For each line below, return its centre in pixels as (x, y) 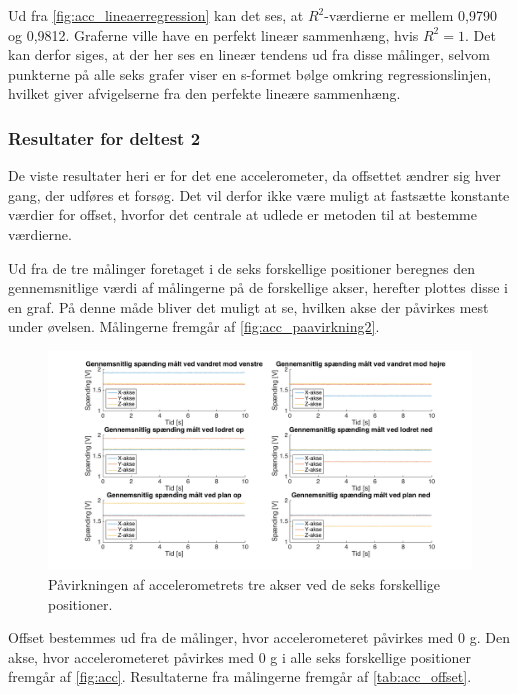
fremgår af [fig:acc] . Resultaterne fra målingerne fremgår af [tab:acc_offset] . (240, 676)
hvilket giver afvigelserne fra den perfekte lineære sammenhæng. (204, 93)
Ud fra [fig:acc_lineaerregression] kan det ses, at (156, 15)
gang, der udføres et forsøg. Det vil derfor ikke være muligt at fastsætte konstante (259, 194)
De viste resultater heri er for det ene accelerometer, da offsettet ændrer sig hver (254, 175)
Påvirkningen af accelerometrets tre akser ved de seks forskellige (244, 583)
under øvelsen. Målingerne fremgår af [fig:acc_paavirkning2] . (194, 326)
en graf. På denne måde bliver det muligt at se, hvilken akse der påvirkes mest (248, 306)
